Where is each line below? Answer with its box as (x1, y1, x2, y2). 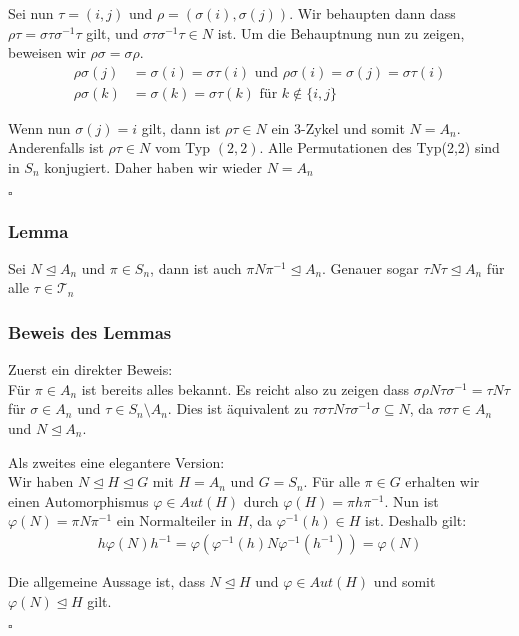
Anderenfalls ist (8, 137, 104, 158)
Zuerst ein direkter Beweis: (8, 359, 173, 380)
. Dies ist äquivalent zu (167, 398, 309, 419)
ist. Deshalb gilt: (365, 510, 467, 531)
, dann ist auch (150, 257, 242, 278)
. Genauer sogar (322, 257, 419, 278)
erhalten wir (405, 471, 480, 492)
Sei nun (8, 3, 54, 23)
